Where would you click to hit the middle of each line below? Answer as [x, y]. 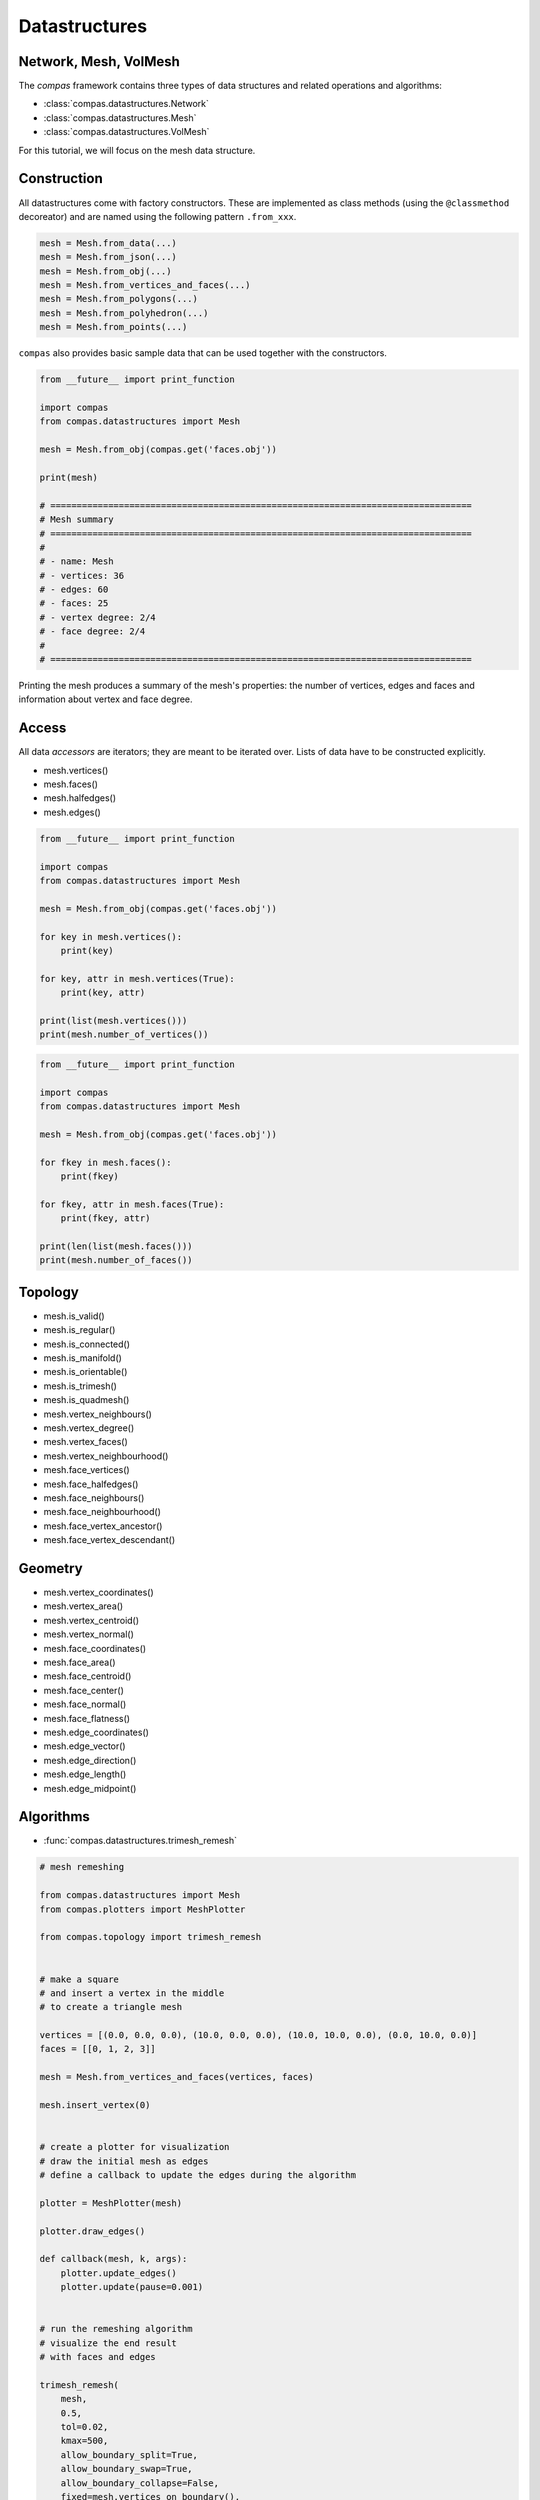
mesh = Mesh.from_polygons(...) [119, 299]
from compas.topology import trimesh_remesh [150, 1937]
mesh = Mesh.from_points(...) [113, 327]
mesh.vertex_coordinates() [98, 1592]
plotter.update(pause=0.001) [132, 2287]
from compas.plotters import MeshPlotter [142, 1909]
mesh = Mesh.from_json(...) [108, 257]
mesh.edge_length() [85, 1774]
